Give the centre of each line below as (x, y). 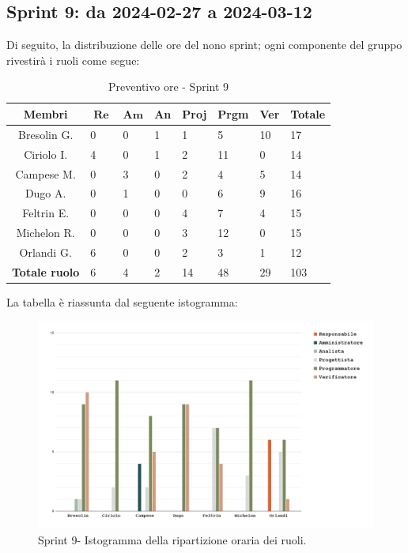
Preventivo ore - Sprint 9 (169, 87)
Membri (45, 113)
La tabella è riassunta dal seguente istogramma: (122, 301)
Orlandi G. (45, 252)
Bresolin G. (46, 134)
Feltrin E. (46, 213)
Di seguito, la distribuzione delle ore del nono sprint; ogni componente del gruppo (204, 45)
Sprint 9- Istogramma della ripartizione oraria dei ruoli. (172, 539)
